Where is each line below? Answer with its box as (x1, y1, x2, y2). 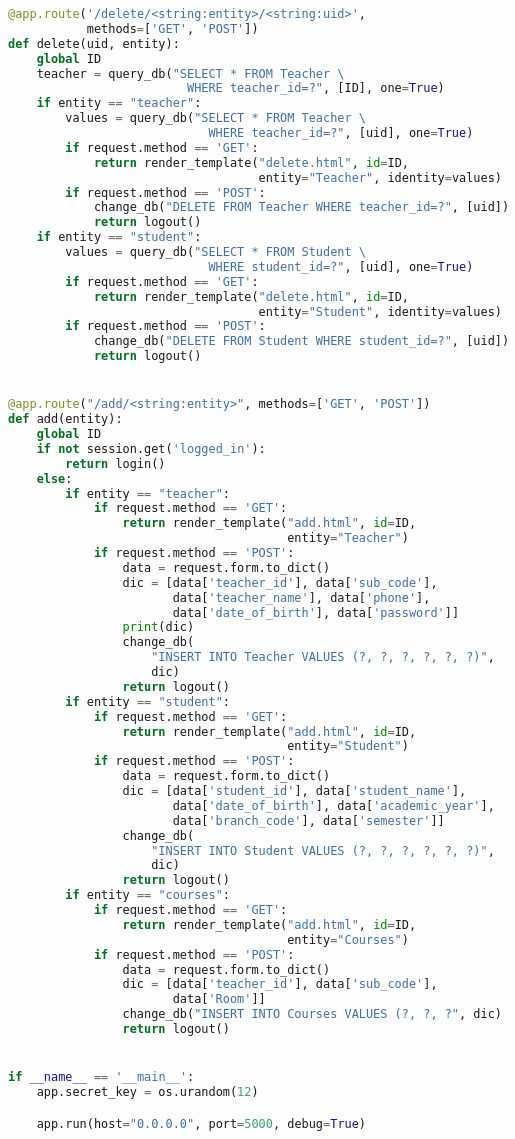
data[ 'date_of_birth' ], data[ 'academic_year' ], (172, 798, 495, 813)
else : (36, 471, 73, 486)
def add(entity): (8, 412, 123, 427)
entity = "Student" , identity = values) (258, 304, 503, 319)
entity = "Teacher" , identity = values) (258, 170, 503, 185)
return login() (65, 456, 166, 471)
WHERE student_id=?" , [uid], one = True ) (208, 259, 474, 274)
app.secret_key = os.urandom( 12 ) (36, 1085, 259, 1100)
